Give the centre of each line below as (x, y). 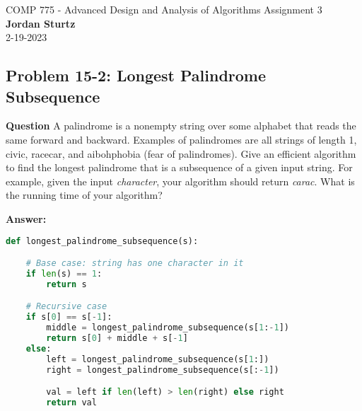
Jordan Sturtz (41, 23)
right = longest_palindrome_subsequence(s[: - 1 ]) (163, 370)
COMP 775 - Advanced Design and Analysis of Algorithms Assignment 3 (164, 9)
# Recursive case (66, 307)
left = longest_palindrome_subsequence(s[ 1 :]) (158, 359)
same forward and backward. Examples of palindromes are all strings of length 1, (181, 139)
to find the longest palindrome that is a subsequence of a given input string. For (179, 167)
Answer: (26, 218)
